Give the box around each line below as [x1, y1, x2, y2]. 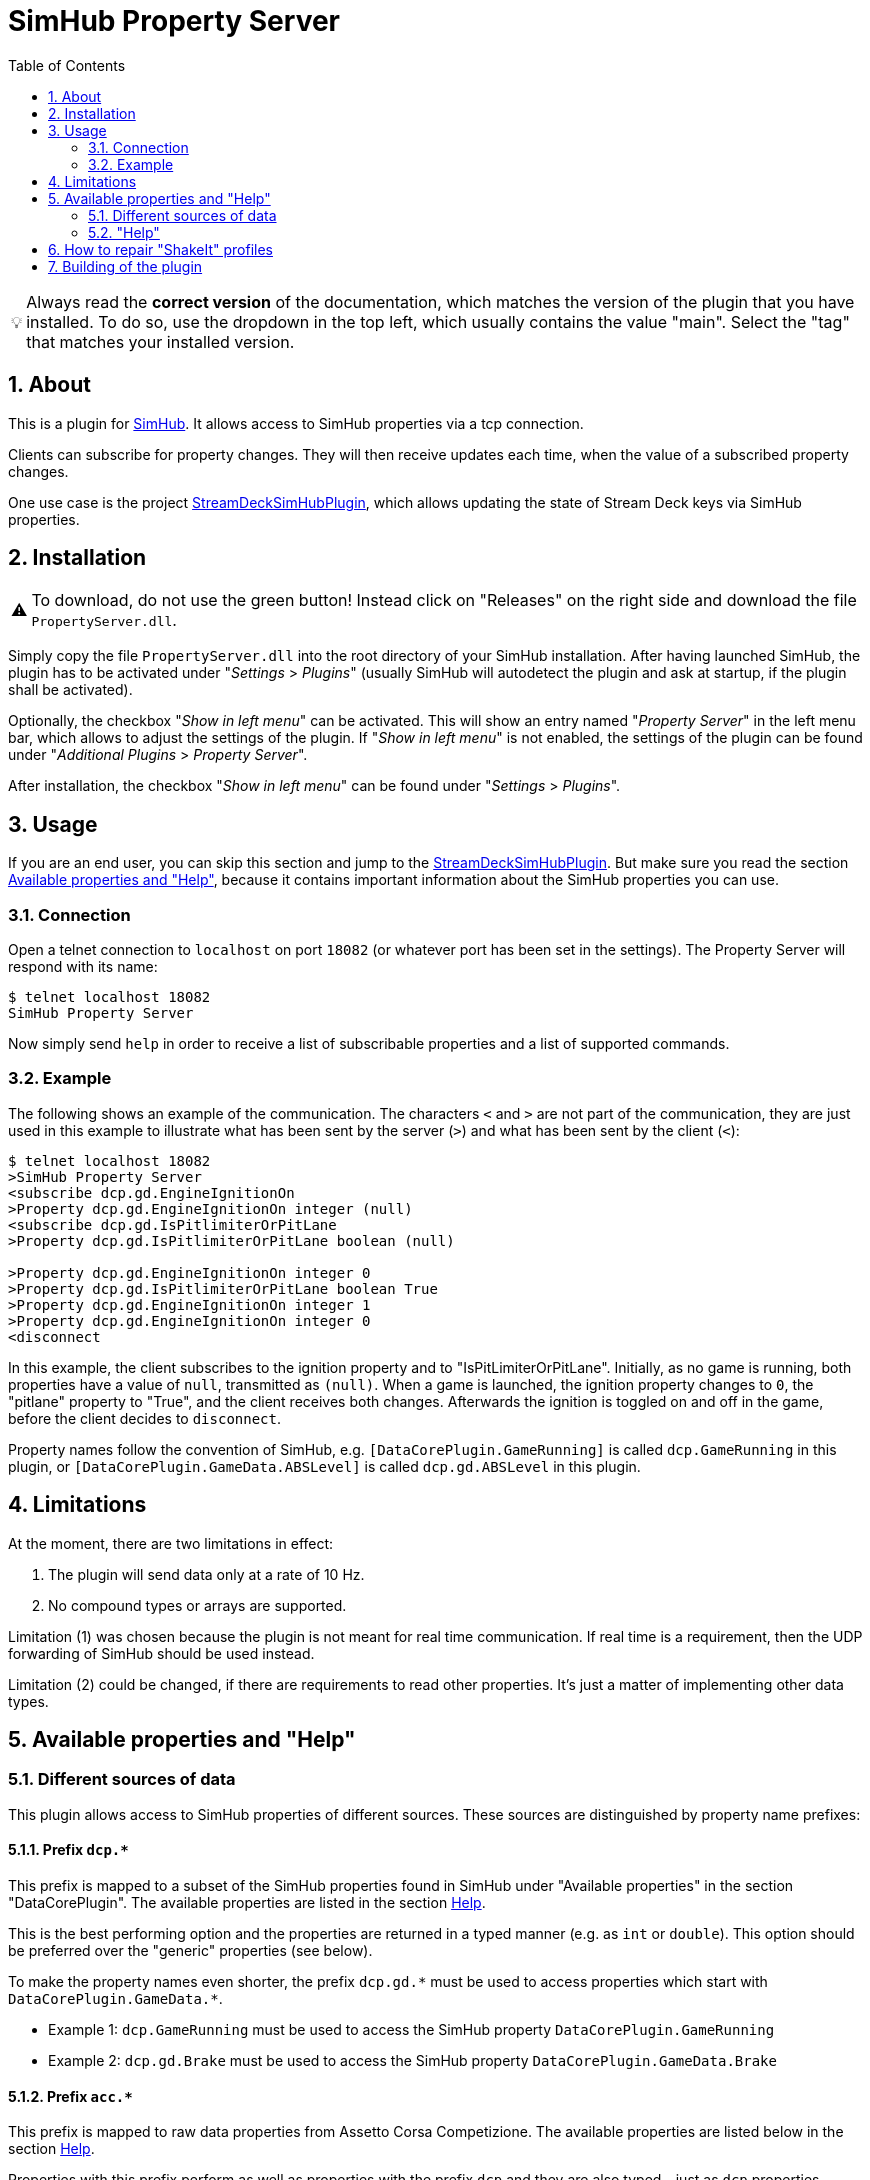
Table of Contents [8, 56, 126, 74]
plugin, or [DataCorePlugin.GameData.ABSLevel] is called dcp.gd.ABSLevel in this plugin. [8, 1457, 641, 1475]
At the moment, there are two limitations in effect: [8, 1534, 334, 1552]
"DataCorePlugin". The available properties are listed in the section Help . [8, 1894, 486, 1912]
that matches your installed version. [26, 331, 295, 352]
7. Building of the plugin [48, 257, 203, 275]
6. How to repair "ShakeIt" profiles [48, 240, 273, 258]
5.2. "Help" [88, 223, 160, 241]
